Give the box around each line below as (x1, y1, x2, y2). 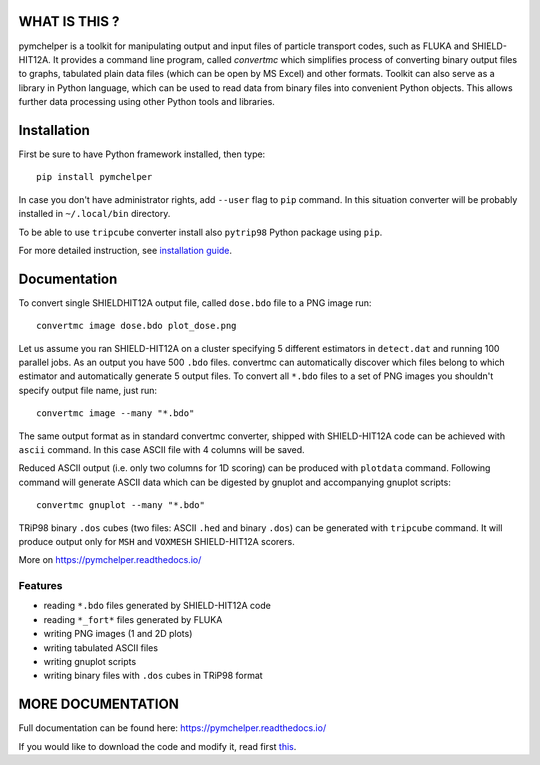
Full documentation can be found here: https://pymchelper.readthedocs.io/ (18, 722, 327, 734)
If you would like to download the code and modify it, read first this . (18, 740, 297, 752)
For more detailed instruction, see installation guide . (18, 244, 233, 256)
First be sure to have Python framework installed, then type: (18, 148, 266, 160)
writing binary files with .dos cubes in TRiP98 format (43, 670, 264, 682)
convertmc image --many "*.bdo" (36, 408, 195, 419)
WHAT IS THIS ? (18, 13, 120, 30)
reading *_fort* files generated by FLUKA (43, 613, 223, 625)
